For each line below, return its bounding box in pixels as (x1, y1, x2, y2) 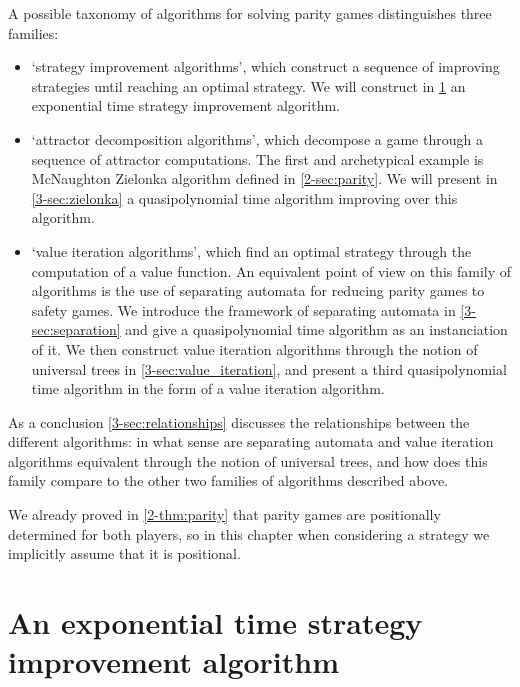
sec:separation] (31, 319, 121, 340)
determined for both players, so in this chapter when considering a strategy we (8, 523, 490, 544)
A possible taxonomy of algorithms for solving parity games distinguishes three (8, 3, 492, 23)
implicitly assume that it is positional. (8, 543, 241, 564)
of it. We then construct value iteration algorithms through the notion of (31, 338, 478, 359)
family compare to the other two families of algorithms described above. (8, 470, 449, 491)
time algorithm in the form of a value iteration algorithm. (31, 378, 385, 399)
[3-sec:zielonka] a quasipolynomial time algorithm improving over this (31, 187, 458, 208)
